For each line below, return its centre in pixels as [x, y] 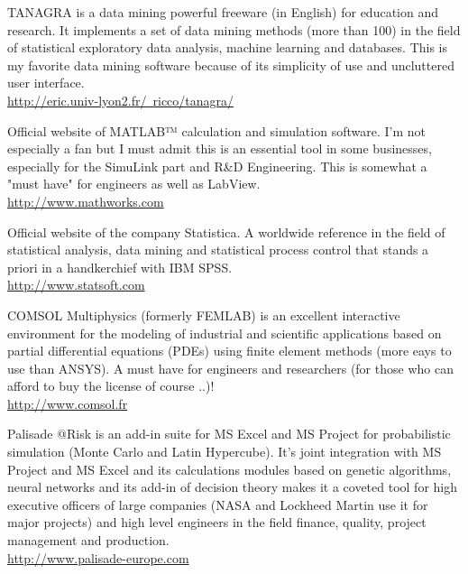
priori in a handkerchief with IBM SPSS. [120, 267]
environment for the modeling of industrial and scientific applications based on [225, 333]
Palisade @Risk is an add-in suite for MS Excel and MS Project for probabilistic [229, 434]
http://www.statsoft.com [76, 285]
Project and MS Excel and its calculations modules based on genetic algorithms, [229, 469]
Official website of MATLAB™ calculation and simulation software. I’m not [216, 130]
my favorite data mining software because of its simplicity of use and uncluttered [231, 65]
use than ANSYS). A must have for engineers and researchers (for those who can [230, 368]
